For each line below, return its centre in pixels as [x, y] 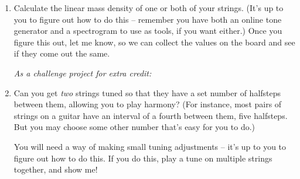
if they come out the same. [62, 53]
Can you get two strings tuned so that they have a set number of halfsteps [147, 92]
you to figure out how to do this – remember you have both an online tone [148, 19]
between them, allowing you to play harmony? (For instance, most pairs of [148, 104]
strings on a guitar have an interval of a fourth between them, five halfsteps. [151, 115]
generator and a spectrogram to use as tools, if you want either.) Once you [148, 31]
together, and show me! [56, 169]
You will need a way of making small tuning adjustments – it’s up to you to [150, 146]
